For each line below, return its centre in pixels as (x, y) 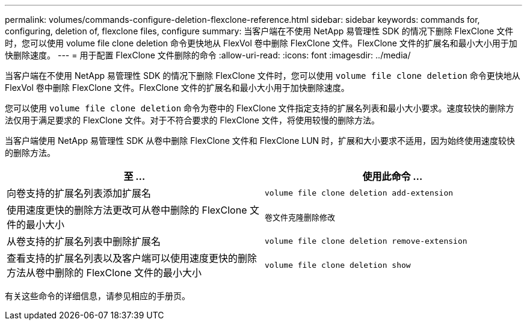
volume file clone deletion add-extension (359, 193)
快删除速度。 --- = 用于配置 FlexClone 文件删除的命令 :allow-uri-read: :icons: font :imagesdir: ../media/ (208, 55)
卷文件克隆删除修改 (300, 217)
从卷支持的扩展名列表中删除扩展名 (84, 241)
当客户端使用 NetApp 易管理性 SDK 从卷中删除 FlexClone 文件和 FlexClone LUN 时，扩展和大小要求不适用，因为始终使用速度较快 (260, 141)
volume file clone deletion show (338, 265)
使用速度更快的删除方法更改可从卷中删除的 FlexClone (127, 210)
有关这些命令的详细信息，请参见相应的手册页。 (97, 296)
